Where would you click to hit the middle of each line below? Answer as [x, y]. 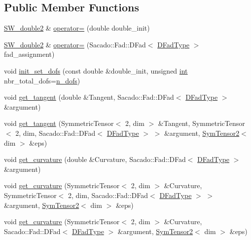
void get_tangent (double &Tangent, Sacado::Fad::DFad [89, 97]
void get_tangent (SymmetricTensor [59, 123]
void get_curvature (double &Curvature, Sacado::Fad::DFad [95, 159]
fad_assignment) [29, 54]
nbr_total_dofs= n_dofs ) [42, 80]
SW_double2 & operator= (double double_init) [77, 28]
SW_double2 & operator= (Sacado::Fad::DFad [75, 44]
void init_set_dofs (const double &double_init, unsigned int [96, 70]
